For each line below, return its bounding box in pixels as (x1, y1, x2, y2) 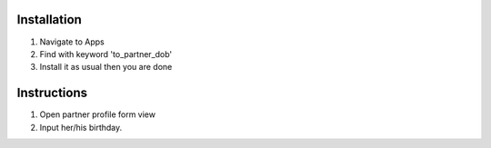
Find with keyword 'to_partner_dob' (39, 48, 173, 59)
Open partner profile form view (39, 109, 156, 120)
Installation (16, 12, 82, 27)
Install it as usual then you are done (39, 62, 173, 73)
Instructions (16, 85, 88, 101)
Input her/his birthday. (39, 122, 123, 133)
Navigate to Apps (39, 36, 105, 47)
